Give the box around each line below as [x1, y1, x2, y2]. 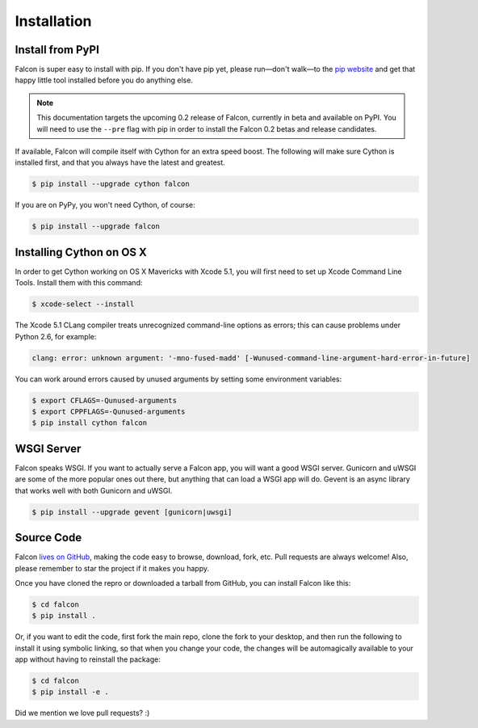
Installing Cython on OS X [15, 245, 147, 259]
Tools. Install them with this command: [15, 278, 143, 288]
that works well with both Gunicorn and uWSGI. [15, 486, 173, 495]
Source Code [15, 531, 82, 545]
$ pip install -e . [31, 688, 109, 696]
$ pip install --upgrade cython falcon [31, 179, 190, 189]
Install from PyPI [15, 43, 100, 57]
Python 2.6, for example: [15, 331, 97, 341]
